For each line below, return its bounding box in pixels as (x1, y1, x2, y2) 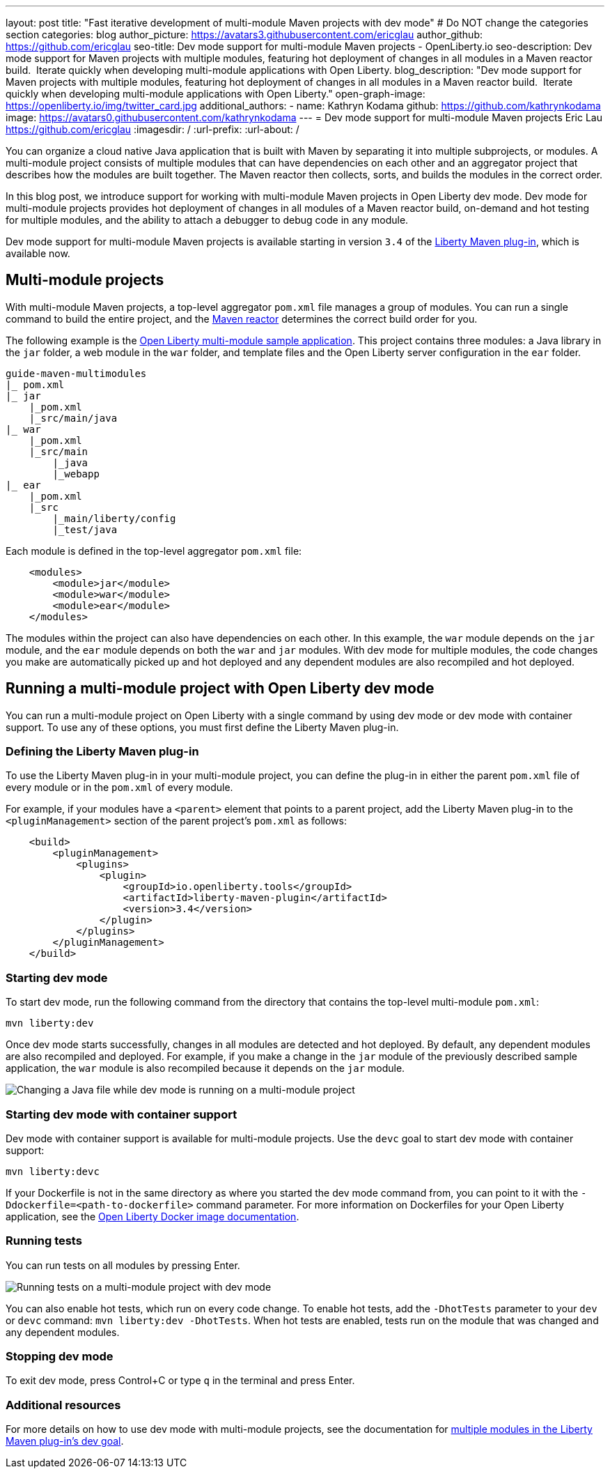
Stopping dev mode (6, 1349, 114, 1364)
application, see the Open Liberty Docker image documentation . (6, 1210, 299, 1222)
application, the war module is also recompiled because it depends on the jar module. (6, 1062, 405, 1075)
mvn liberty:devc (6, 1165, 100, 1177)
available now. (6, 247, 70, 259)
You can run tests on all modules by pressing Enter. (6, 1259, 240, 1271)
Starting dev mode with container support (6, 1107, 237, 1121)
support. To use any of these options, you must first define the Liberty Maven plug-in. (6, 721, 399, 733)
